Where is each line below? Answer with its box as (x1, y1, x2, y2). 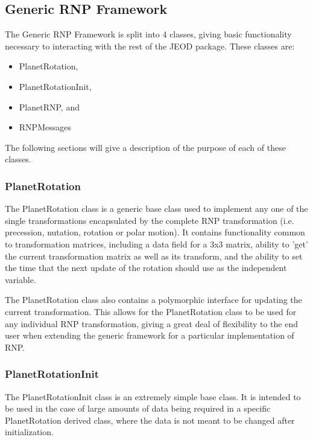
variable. (5, 273, 36, 285)
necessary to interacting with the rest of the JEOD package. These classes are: (5, 39, 295, 52)
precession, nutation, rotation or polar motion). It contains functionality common (5, 226, 305, 238)
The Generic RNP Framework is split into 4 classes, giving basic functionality (5, 28, 292, 40)
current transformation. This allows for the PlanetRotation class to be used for (5, 305, 297, 317)
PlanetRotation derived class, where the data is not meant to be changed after (5, 413, 295, 426)
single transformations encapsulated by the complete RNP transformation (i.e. (5, 214, 294, 226)
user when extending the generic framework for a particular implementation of (5, 329, 294, 342)
